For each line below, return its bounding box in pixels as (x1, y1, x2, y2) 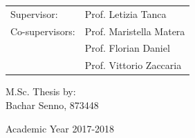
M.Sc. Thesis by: (6, 84, 76, 99)
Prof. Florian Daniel (84, 41, 170, 55)
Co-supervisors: (10, 23, 75, 38)
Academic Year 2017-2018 (6, 121, 115, 135)
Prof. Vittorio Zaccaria (84, 58, 182, 72)
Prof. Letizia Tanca (84, 6, 167, 21)
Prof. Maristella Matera (84, 23, 185, 38)
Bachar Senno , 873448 (6, 97, 99, 112)
